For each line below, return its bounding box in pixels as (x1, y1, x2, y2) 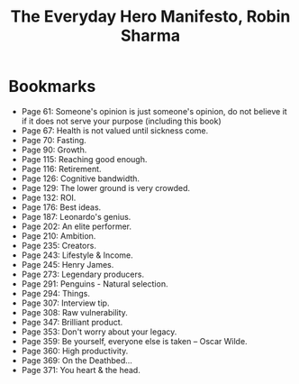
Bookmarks (8, 77, 96, 96)
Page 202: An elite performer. (21, 221, 132, 232)
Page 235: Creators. (21, 240, 96, 251)
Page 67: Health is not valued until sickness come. (21, 124, 209, 136)
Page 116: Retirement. (21, 163, 102, 174)
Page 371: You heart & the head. (21, 364, 140, 375)
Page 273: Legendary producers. (21, 269, 145, 279)
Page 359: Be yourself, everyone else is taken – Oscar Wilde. (21, 335, 249, 346)
